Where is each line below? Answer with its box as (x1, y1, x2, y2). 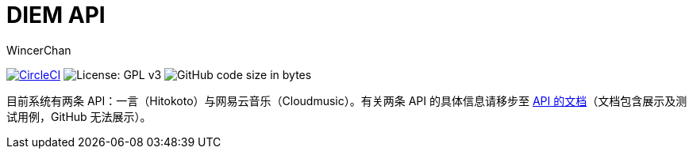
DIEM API (6, 2, 106, 28)
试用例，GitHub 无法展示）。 (6, 109, 152, 123)
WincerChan (6, 43, 71, 57)
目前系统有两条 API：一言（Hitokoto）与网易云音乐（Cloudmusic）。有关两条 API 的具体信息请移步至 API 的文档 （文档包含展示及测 (6, 93, 687, 108)
